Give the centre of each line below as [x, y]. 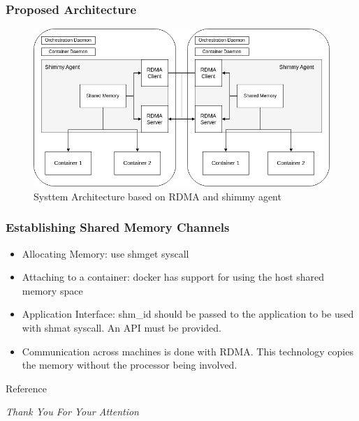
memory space [52, 290]
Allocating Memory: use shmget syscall [105, 253]
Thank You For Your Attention [72, 412]
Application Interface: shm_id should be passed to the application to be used [188, 314]
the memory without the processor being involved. [130, 365]
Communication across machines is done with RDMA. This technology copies [188, 351]
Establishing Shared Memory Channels [118, 227]
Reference [26, 388]
